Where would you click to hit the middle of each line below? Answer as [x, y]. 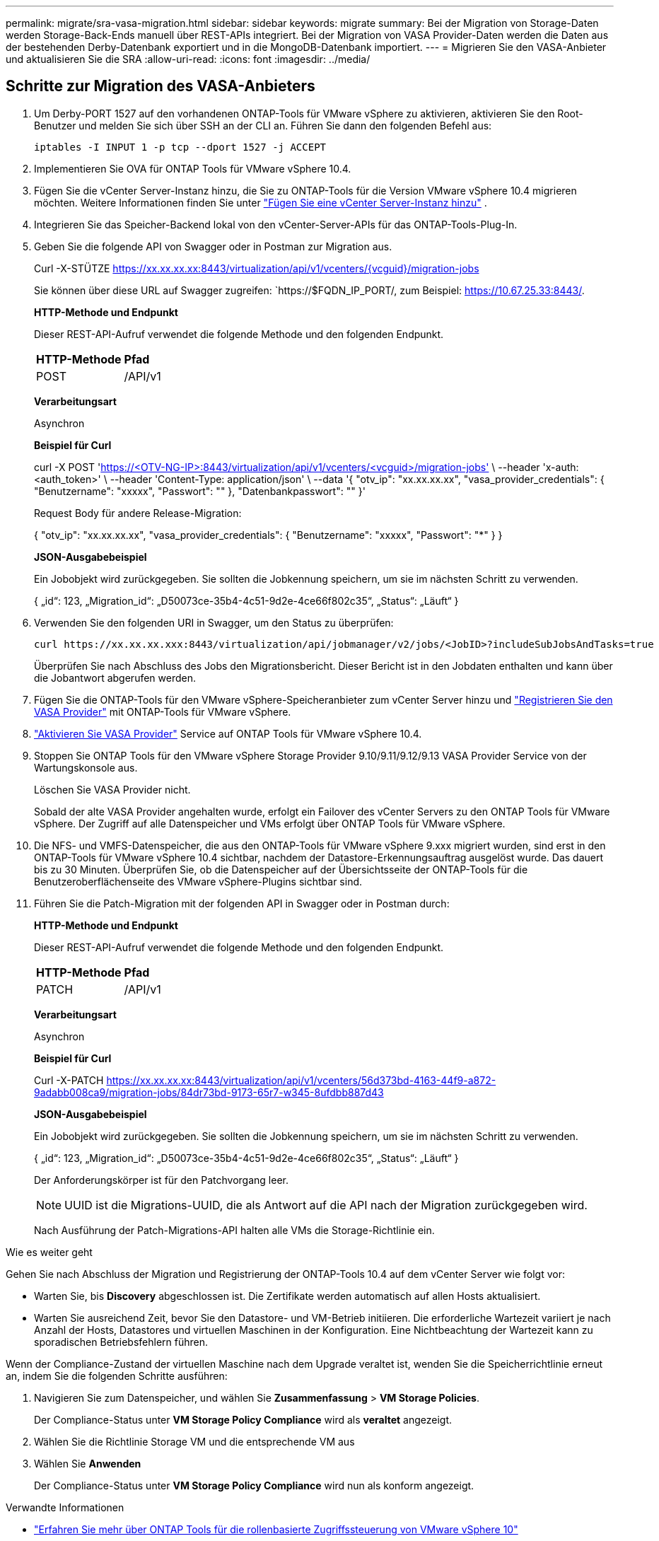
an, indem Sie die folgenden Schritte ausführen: [117, 1376]
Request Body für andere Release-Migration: [138, 513]
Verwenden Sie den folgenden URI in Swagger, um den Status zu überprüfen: [214, 622]
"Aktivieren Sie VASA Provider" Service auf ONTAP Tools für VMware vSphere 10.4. [228, 733]
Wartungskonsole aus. [86, 767]
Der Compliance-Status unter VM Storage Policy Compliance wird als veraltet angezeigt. [243, 1419]
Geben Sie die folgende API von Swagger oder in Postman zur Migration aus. [213, 246]
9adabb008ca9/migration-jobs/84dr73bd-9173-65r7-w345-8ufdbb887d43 [209, 1092]
